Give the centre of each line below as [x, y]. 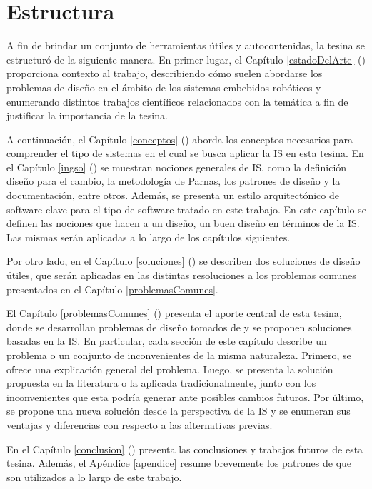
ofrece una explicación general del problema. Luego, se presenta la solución [170, 369]
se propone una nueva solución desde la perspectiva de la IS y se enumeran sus [179, 411]
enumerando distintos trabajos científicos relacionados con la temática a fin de [177, 101]
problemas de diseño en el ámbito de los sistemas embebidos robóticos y [164, 87]
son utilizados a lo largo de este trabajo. [94, 477]
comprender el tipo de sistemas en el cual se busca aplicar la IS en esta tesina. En [185, 153]
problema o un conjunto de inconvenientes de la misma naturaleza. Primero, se [179, 355]
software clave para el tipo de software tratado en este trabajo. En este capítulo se [186, 209]
